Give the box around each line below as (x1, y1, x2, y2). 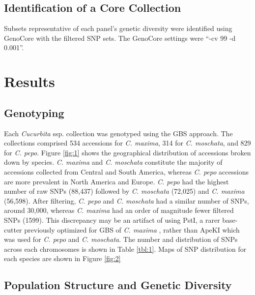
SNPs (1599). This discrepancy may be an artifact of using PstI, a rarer (4, 214, 220, 225)
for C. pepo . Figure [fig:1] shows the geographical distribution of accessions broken (4, 147, 251, 157)
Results (4, 71, 55, 91)
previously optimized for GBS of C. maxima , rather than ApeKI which (24, 224, 240, 235)
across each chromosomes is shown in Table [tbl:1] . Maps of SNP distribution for (4, 243, 247, 254)
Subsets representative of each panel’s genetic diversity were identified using (4, 23, 232, 33)
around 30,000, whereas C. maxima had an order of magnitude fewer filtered (4, 205, 234, 215)
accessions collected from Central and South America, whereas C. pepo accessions (4, 166, 249, 177)
